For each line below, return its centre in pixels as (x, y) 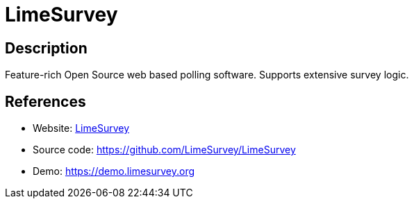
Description (46, 48)
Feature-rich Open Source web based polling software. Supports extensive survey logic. (207, 75)
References (45, 101)
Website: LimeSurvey (81, 128)
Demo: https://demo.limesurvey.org (114, 171)
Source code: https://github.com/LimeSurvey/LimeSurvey (164, 150)
